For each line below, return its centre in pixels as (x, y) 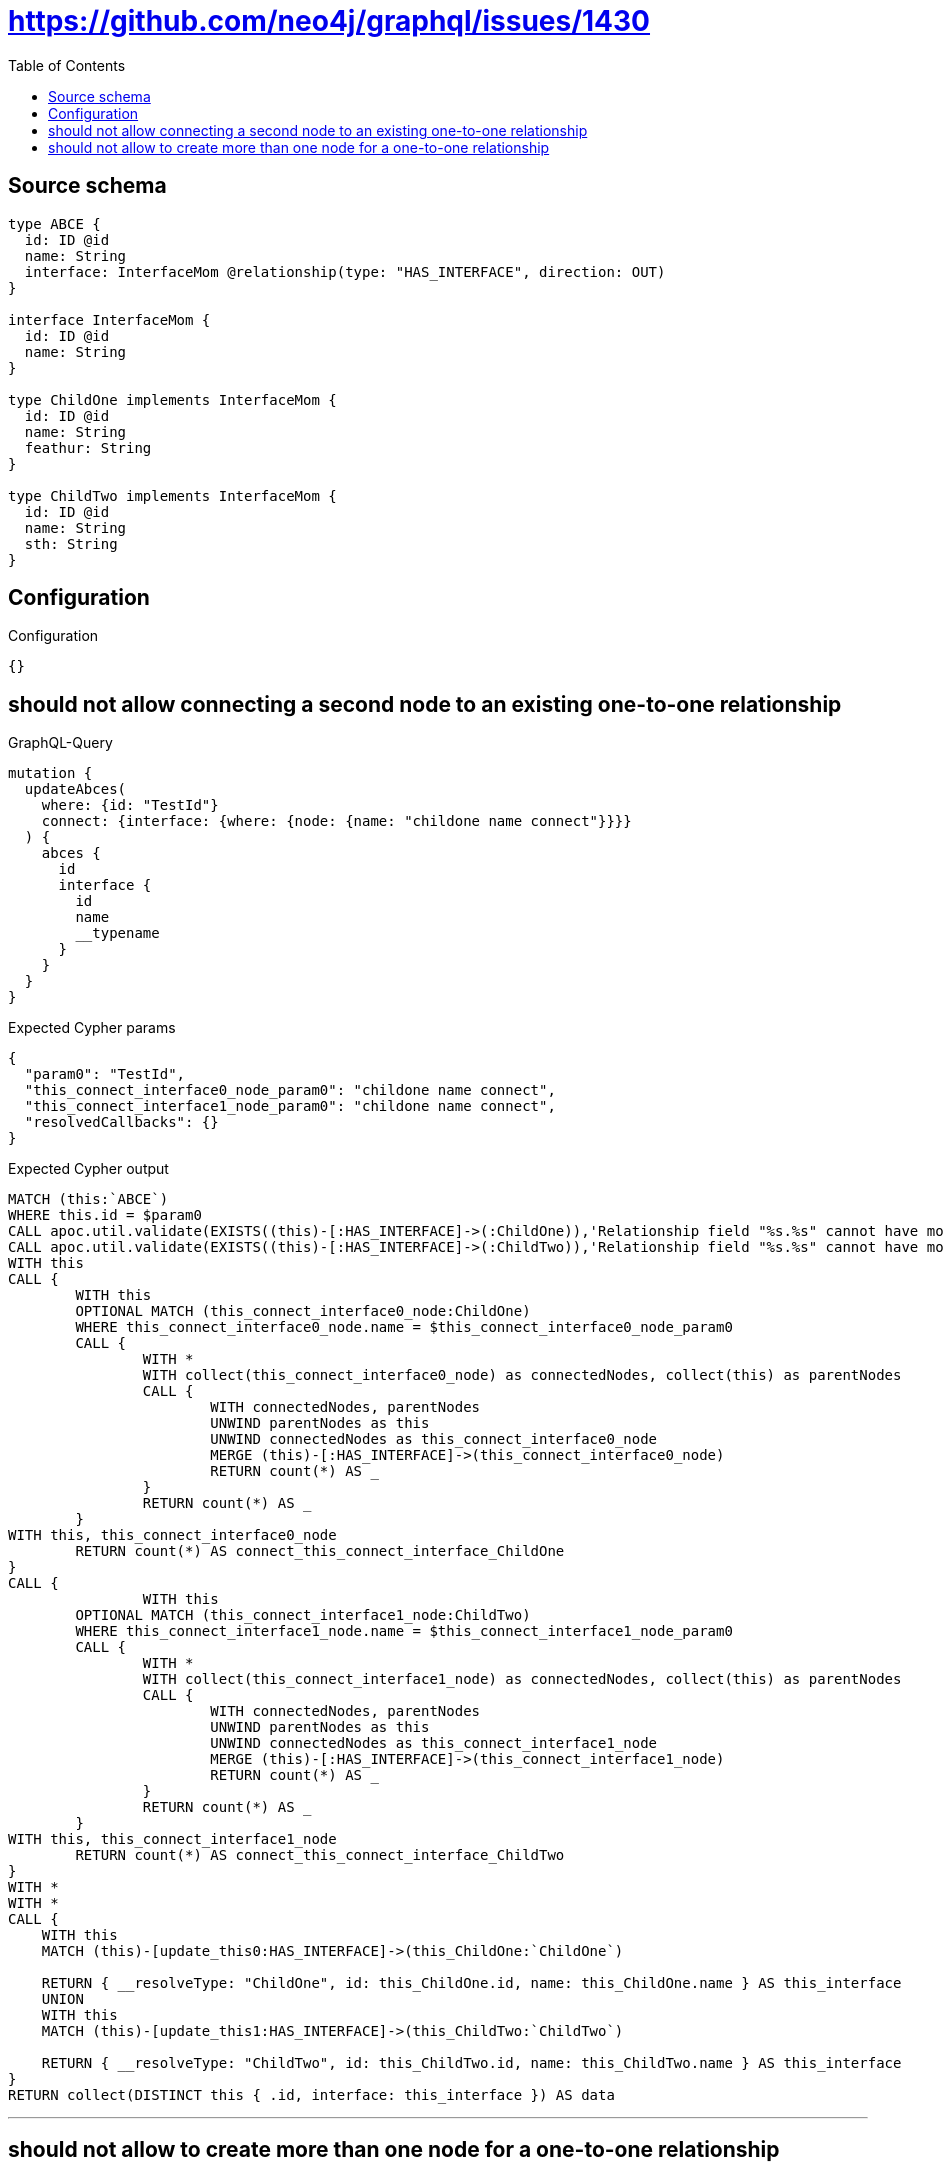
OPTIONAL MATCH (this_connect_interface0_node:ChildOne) (303, 1311)
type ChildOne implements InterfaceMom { (172, 399)
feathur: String (88, 447)
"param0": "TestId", (105, 1074)
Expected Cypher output (88, 1169)
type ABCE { (54, 223)
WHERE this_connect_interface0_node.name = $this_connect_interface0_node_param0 (404, 1327)
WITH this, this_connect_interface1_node (172, 1839)
